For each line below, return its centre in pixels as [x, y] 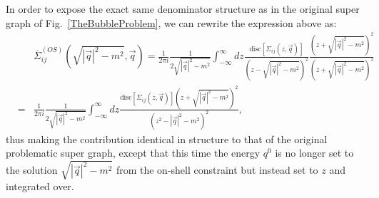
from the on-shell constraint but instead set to [217, 170]
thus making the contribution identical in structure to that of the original [167, 139]
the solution [32, 170]
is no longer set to [314, 153]
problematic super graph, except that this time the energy [133, 153]
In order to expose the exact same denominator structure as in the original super [183, 9]
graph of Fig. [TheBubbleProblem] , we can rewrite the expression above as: [171, 22]
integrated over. [40, 186]
